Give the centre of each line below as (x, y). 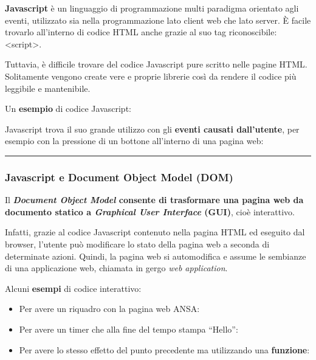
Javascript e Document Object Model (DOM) (119, 177)
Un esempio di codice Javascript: (68, 109)
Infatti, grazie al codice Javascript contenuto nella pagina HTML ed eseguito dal (155, 232)
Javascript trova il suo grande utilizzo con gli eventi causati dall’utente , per (152, 129)
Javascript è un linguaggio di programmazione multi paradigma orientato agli (152, 8)
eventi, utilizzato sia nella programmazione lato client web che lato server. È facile (158, 20)
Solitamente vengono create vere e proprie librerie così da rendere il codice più (151, 76)
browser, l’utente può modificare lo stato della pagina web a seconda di (137, 244)
